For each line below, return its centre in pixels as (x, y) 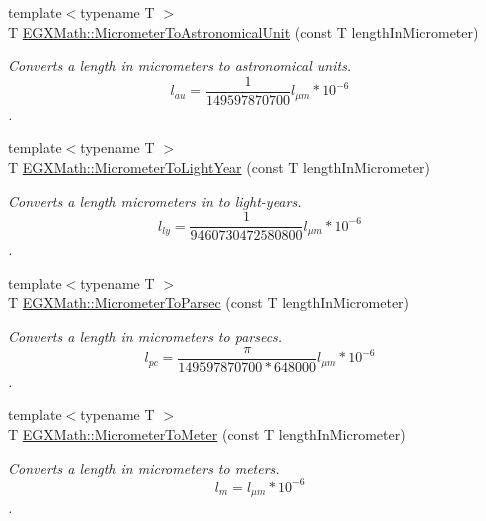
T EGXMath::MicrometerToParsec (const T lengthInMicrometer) (209, 302)
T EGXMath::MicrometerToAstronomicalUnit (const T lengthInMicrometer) (243, 31)
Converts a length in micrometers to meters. (144, 467)
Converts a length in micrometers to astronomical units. (180, 65)
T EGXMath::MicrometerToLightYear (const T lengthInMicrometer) (219, 167)
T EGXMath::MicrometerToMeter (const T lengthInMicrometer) (207, 433)
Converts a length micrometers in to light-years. (155, 200)
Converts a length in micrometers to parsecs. (145, 336)
